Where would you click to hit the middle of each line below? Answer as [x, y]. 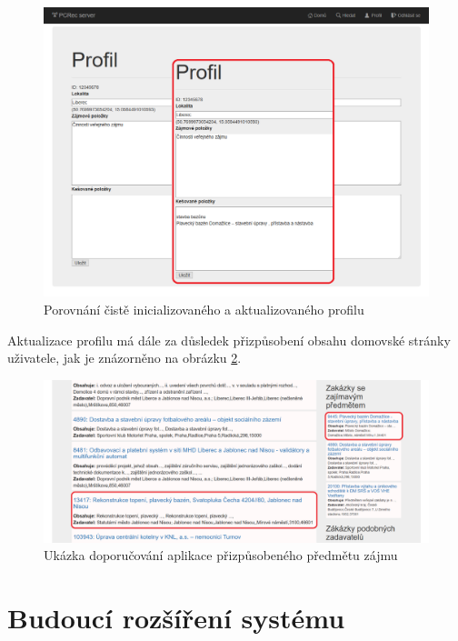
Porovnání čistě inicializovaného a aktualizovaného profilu [204, 309]
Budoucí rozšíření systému [176, 618]
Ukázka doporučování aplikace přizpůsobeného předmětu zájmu [221, 555]
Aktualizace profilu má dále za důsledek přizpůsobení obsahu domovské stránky [229, 340]
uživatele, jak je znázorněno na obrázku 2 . [124, 358]
